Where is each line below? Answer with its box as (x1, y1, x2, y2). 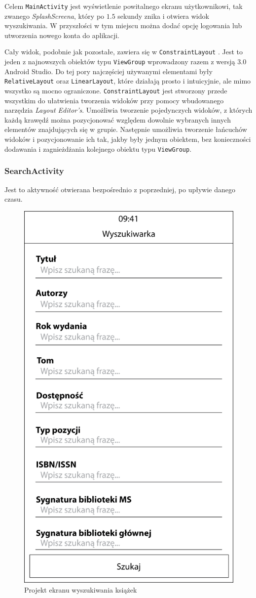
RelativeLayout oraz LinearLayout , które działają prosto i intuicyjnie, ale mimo (4, 76, 251, 86)
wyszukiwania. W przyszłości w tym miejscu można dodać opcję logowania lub (4, 20, 242, 31)
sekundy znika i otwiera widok (117, 10, 209, 21)
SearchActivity (4, 165, 64, 177)
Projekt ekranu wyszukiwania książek (24, 584, 137, 595)
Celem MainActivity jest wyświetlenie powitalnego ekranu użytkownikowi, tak (4, 1, 243, 11)
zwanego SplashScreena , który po (4, 10, 105, 21)
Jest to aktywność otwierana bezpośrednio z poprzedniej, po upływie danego (4, 184, 236, 194)
